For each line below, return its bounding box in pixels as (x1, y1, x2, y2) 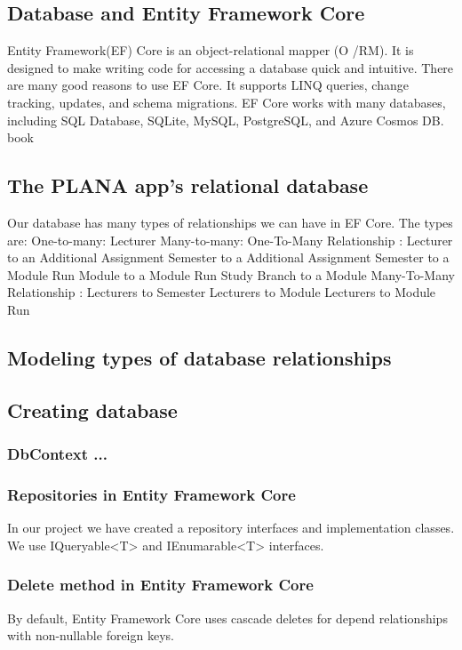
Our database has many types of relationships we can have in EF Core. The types (7, 213, 453, 231)
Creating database (7, 396, 178, 423)
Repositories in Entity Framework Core (7, 483, 296, 505)
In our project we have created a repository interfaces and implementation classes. (7, 518, 455, 537)
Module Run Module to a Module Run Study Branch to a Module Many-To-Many (7, 265, 455, 284)
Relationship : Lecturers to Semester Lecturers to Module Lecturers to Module (7, 283, 436, 301)
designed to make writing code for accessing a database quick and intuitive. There (7, 58, 454, 76)
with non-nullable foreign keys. (7, 626, 174, 645)
